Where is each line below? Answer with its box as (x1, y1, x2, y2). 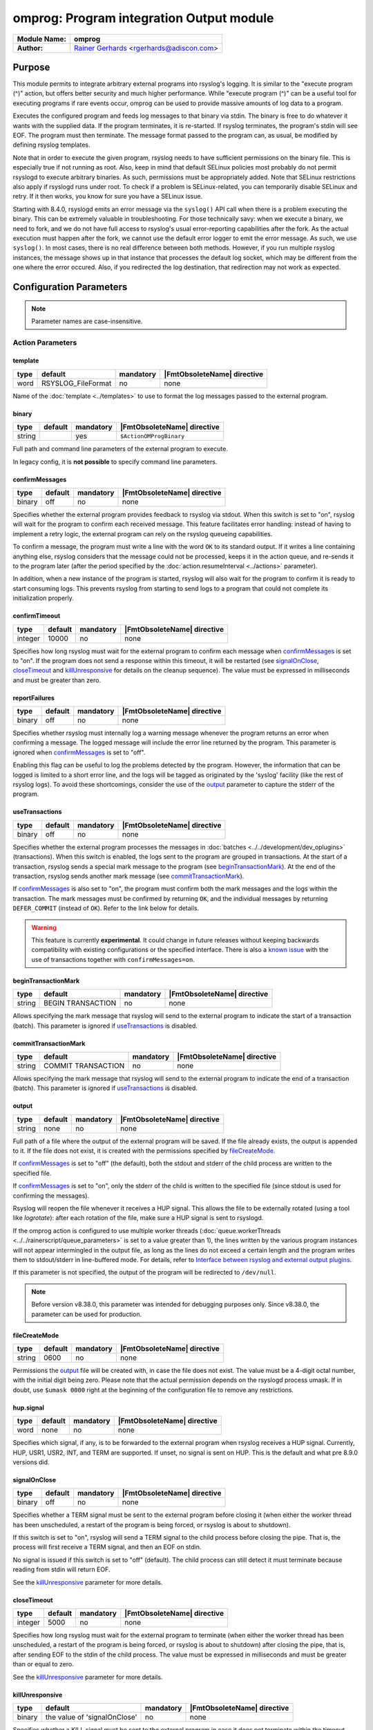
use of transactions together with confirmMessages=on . (31, 955, 195, 963)
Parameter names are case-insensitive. (31, 317, 143, 325)
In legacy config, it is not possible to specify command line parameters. (12, 457, 218, 466)
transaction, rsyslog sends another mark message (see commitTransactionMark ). (12, 872, 245, 880)
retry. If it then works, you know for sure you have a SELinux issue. (12, 192, 203, 201)
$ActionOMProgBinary (119, 432, 185, 439)
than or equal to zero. (12, 1660, 74, 1668)
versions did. (12, 1457, 50, 1466)
